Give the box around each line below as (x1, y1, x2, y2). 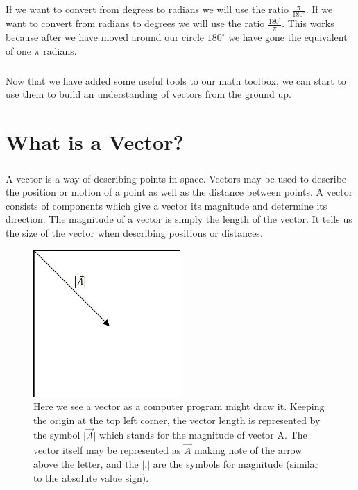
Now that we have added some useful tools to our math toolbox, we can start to (6, 73, 346, 87)
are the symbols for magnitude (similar (153, 456, 319, 471)
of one (6, 43, 31, 58)
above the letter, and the (33, 456, 139, 471)
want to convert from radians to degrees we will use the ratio (6, 16, 265, 31)
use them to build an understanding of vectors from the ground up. (6, 87, 291, 101)
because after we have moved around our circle (6, 30, 205, 44)
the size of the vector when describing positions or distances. (6, 225, 263, 239)
